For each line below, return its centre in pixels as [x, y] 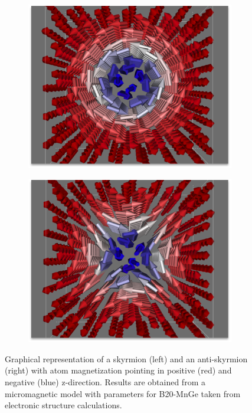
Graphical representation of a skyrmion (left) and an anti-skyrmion [126, 358]
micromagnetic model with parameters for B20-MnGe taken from [123, 393]
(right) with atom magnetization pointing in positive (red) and [118, 370]
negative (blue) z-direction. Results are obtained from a [105, 382]
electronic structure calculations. [63, 405]
